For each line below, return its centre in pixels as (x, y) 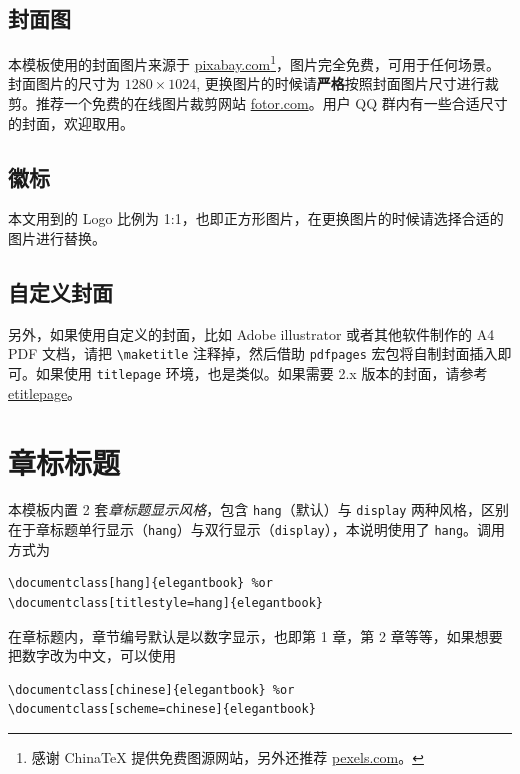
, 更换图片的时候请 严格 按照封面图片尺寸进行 (340, 83)
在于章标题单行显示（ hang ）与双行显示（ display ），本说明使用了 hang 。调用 (257, 529)
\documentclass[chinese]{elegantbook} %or (151, 689)
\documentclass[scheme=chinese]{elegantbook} (162, 709)
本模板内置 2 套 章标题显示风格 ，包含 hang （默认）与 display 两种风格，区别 (259, 509)
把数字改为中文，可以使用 (92, 655)
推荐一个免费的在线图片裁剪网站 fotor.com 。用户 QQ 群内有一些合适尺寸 (271, 103)
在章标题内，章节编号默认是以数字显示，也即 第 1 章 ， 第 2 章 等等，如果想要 (255, 635)
